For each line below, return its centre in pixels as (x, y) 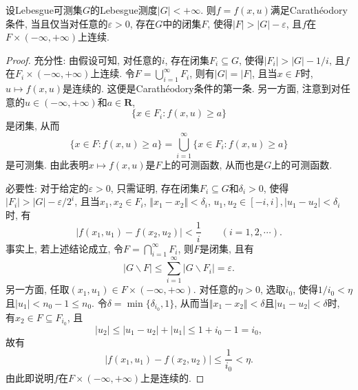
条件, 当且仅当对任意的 (57, 23)
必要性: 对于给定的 (47, 187)
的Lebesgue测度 (124, 10)
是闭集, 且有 (227, 248)
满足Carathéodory (309, 10)
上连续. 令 (113, 73)
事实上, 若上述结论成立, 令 (65, 248)
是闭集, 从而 (33, 126)
